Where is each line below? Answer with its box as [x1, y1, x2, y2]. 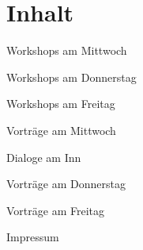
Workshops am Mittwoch [6, 42, 127, 59]
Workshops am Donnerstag [6, 68, 137, 85]
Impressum [6, 229, 59, 245]
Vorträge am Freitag [6, 202, 104, 218]
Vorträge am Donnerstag [6, 175, 126, 192]
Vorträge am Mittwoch [6, 121, 116, 138]
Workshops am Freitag [6, 95, 115, 112]
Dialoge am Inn [6, 148, 81, 165]
